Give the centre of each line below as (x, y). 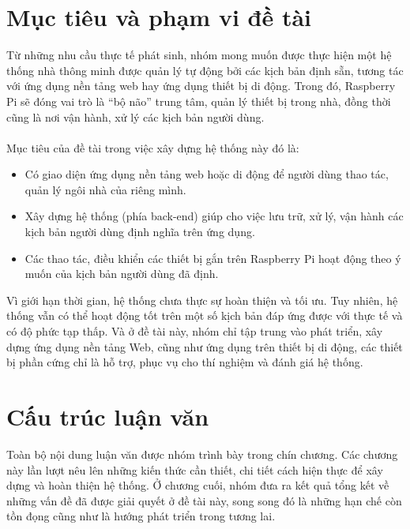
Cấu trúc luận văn (108, 416)
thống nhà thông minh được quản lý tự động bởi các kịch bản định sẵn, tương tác (205, 70)
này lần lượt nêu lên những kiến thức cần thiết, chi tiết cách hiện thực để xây (195, 469)
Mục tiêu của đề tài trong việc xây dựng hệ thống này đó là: (153, 147)
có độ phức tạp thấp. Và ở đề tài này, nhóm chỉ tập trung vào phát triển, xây (195, 331)
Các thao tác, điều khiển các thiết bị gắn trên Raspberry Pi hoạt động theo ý (213, 258)
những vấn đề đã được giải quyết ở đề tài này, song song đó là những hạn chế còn (204, 500)
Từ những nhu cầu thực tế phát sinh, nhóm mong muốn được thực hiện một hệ (199, 55)
